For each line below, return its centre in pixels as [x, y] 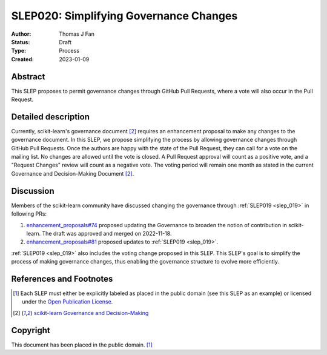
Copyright [31, 330]
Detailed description [51, 117]
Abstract [28, 77]
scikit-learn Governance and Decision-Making [91, 313]
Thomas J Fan [77, 34]
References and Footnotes [62, 279]
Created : [23, 59]
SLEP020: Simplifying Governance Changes [124, 16]
